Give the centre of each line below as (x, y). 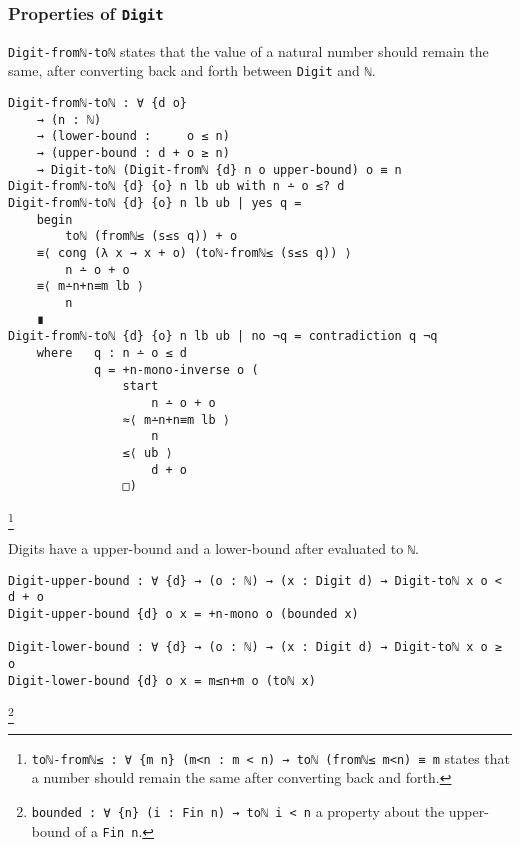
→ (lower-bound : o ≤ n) (133, 136)
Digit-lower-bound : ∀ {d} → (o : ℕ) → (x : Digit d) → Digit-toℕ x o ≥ (255, 647)
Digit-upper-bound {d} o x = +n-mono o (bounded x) (183, 614)
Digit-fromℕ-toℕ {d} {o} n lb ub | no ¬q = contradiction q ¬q (223, 336)
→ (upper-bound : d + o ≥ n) (133, 153)
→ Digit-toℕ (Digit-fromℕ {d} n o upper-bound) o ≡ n (219, 169)
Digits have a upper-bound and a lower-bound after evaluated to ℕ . (213, 548)
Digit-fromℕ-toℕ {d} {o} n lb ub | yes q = (155, 203)
